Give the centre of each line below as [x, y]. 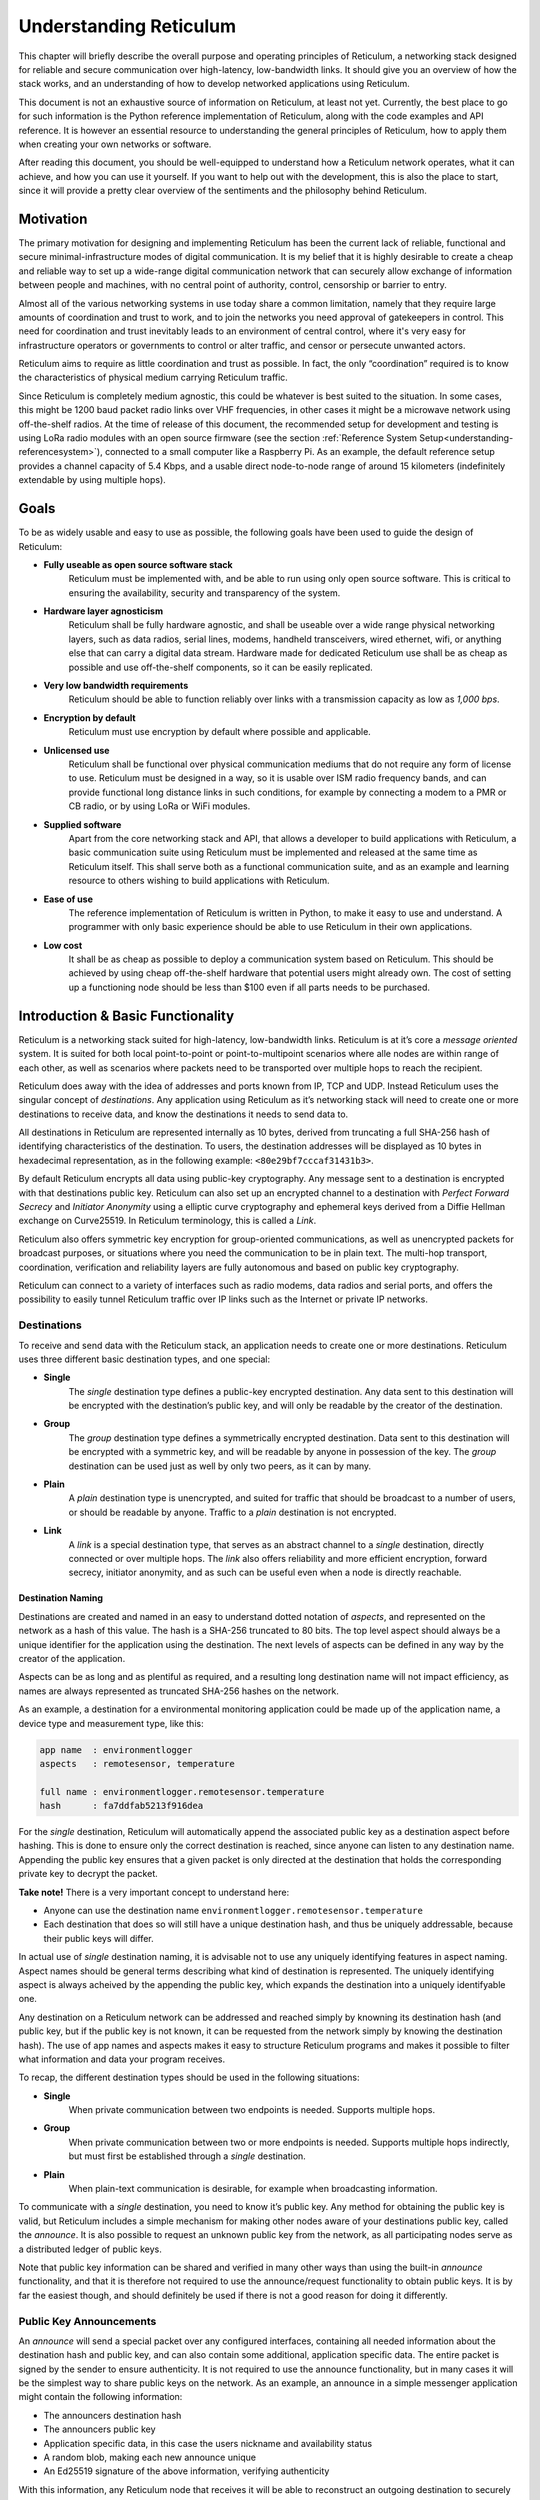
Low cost [63, 945]
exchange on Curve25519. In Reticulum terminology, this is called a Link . [167, 1221]
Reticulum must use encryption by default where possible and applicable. [220, 732]
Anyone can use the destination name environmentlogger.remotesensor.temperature [233, 1910]
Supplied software [82, 824]
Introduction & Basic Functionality [126, 1015]
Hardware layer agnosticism [103, 611]
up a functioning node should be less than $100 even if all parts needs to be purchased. [249, 987]
